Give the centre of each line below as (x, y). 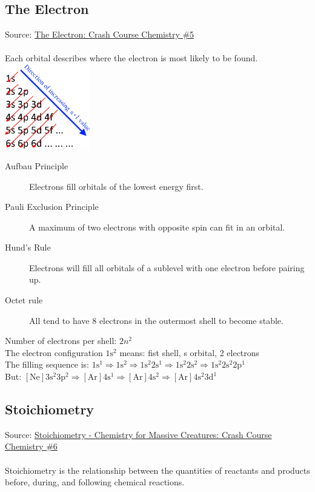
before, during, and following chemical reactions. (95, 482)
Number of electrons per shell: (61, 341)
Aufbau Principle (37, 165)
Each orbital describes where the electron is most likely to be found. (131, 58)
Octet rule (24, 300)
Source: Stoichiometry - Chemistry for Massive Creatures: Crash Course (138, 434)
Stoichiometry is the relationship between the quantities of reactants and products (157, 470)
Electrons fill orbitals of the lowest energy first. (116, 186)
